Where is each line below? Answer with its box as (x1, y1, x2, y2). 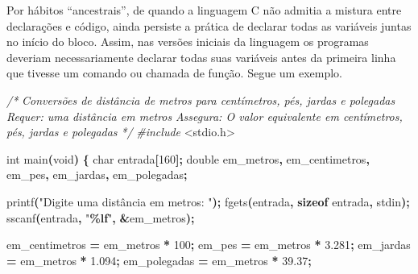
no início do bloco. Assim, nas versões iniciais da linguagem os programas (6, 33, 369, 50)
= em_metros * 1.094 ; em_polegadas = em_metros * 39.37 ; (6, 251, 312, 268)
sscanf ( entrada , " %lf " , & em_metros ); (6, 209, 195, 226)
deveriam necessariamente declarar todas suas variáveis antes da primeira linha (6, 48, 396, 65)
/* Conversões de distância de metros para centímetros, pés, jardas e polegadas (6, 91, 395, 108)
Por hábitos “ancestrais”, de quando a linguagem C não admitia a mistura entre (6, 2, 402, 18)
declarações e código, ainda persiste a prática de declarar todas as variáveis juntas (6, 17, 412, 34)
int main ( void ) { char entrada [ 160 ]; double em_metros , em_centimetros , (6, 150, 370, 167)
